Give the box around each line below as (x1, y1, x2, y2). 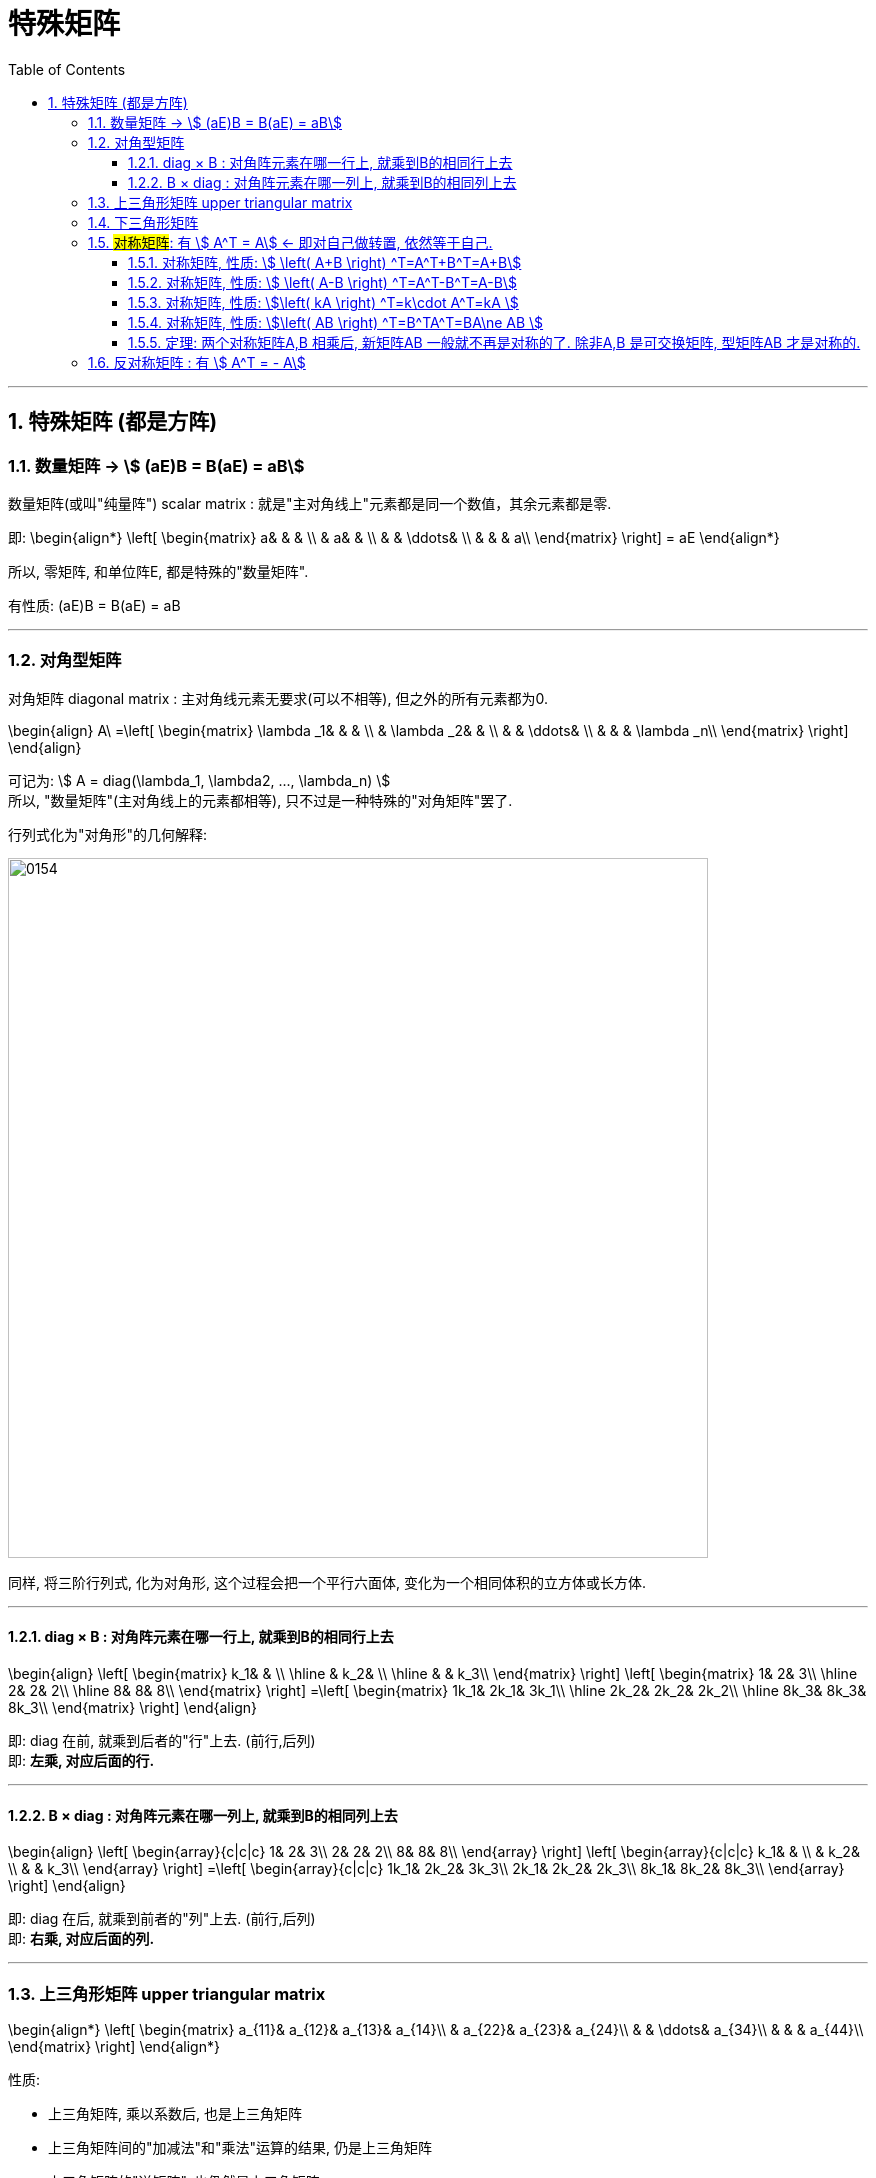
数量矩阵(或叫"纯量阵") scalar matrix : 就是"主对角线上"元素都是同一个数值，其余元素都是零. (8, 494, 612, 512)
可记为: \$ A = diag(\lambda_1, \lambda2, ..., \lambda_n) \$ (8, 771, 391, 789)
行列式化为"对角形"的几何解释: (8, 825, 208, 843)
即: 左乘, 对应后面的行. (8, 1751, 155, 1769)
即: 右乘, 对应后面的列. (8, 1930, 155, 1948)
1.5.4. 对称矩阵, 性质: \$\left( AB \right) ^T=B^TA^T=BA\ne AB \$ (128, 313, 544, 331)
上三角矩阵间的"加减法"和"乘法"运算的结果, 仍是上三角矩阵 (48, 2138, 433, 2156)
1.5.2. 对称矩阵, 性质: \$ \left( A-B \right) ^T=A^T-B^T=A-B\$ (128, 273, 517, 291)
